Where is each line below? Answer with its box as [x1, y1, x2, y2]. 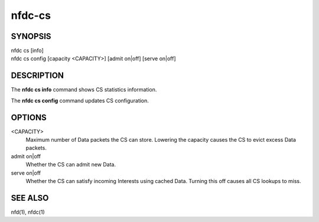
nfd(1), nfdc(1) [11, 208, 45, 216]
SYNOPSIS [11, 31, 51, 41]
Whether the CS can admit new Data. [25, 161, 116, 168]
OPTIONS [11, 112, 47, 122]
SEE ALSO [11, 192, 49, 203]
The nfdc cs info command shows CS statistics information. [11, 86, 157, 93]
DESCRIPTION [11, 71, 64, 81]
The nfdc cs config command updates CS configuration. [11, 97, 149, 104]
